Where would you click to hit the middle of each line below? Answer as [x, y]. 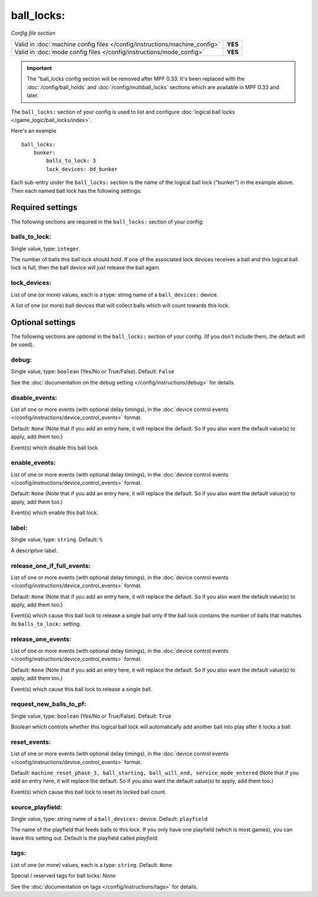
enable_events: [33, 463]
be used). [23, 344]
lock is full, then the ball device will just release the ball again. [86, 268]
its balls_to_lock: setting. [46, 624]
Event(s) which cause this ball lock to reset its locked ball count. [89, 792]
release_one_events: [41, 639]
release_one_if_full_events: [51, 566]
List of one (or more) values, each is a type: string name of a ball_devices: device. [115, 294]
